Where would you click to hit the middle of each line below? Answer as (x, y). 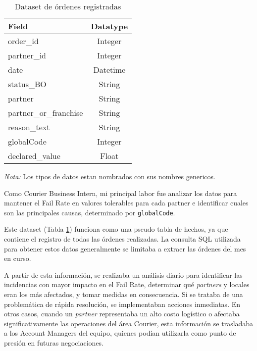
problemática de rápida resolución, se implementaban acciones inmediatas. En (122, 304)
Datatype (109, 26)
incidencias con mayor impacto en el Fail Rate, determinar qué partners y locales (127, 284)
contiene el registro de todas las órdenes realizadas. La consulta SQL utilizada (122, 239)
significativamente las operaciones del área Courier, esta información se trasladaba (129, 323)
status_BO (27, 84)
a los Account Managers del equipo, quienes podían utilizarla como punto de (120, 333)
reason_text (29, 127)
